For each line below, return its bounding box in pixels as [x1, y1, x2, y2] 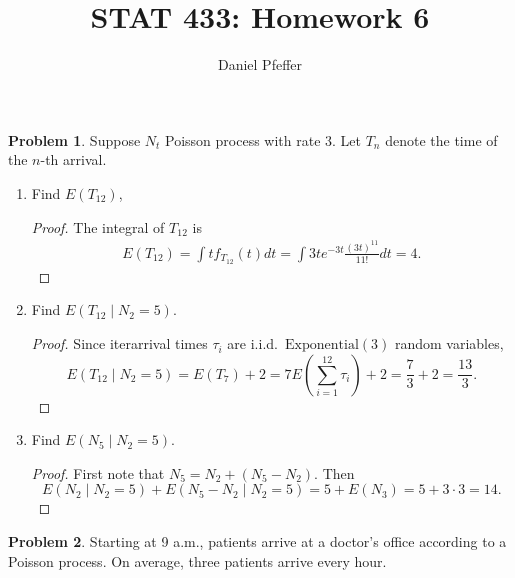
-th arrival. [40, 149, 107, 170]
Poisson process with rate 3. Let [165, 129, 362, 150]
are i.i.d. [227, 333, 278, 354]
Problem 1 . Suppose [8, 129, 141, 150]
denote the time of [385, 129, 498, 150]
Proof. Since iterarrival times [31, 333, 208, 354]
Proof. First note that [31, 462, 165, 483]
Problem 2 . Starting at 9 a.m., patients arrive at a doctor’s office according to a [8, 531, 507, 552]
